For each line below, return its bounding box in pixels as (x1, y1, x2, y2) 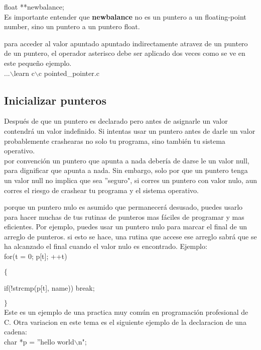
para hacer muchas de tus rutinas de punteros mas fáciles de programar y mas (4, 211, 244, 222)
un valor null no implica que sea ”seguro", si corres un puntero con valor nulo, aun (4, 174, 257, 185)
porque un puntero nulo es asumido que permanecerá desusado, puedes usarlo (4, 202, 243, 212)
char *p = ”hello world (4, 336, 74, 347)
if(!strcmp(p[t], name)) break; (4, 282, 95, 293)
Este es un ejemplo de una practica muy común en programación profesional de (4, 307, 248, 317)
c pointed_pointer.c (38, 67, 99, 78)
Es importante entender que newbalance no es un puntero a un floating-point (4, 11, 246, 22)
